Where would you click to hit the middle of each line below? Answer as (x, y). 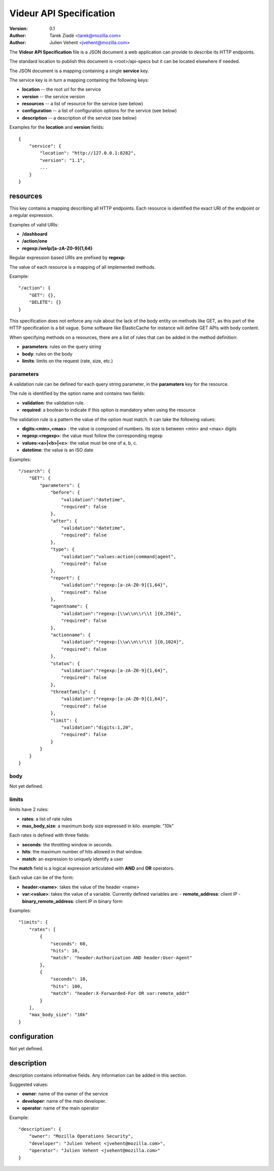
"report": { (65, 578)
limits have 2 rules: (29, 810)
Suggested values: (29, 1084)
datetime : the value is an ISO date (58, 450)
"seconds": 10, (69, 979)
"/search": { (35, 471)
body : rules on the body (47, 354)
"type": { (63, 549)
